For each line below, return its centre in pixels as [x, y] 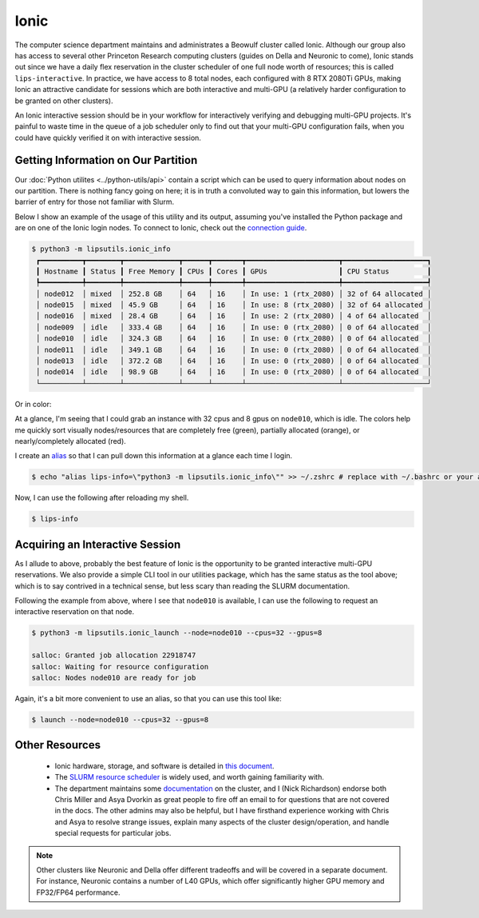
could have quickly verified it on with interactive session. [108, 138]
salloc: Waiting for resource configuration [120, 667]
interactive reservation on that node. [75, 612]
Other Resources [58, 745]
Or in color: [33, 404]
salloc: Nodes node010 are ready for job [114, 677]
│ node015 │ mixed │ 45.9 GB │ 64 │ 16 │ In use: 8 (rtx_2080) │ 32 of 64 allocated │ [234, 305]
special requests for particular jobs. [113, 833]
